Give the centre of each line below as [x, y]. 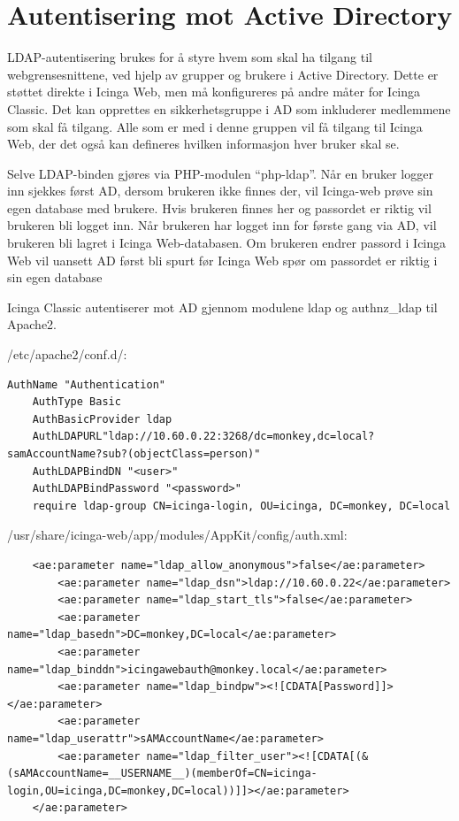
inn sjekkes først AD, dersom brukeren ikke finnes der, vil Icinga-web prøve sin [220, 191]
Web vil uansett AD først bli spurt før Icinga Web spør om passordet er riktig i [222, 260]
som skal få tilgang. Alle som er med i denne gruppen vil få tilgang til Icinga [215, 126]
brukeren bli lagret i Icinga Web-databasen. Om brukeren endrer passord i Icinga [227, 243]
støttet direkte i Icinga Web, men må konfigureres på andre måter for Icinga [214, 92]
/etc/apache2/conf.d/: [67, 354]
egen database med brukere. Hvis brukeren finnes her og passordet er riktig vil [219, 207]
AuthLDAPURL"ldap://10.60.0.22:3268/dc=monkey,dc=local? [203, 437]
